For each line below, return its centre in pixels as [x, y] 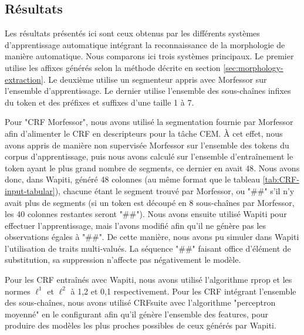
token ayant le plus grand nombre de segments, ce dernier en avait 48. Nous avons [152, 167]
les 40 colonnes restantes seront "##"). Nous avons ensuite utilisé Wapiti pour [146, 214]
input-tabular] [30, 190]
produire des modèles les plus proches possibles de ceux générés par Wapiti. [141, 325]
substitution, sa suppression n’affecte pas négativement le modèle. [123, 260]
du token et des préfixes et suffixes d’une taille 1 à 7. [99, 102]
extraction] [24, 79]
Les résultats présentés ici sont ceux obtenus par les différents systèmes [132, 33]
